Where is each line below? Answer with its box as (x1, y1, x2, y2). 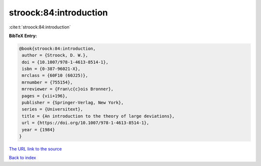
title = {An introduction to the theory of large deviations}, (22, 113, 175, 119)
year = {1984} (22, 127, 55, 132)
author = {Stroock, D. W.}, (22, 53, 88, 58)
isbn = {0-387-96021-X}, (22, 66, 81, 72)
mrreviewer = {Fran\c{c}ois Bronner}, (22, 86, 114, 92)
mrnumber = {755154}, (22, 80, 73, 85)
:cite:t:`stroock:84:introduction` (9, 24, 71, 30)
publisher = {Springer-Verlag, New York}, (22, 100, 124, 106)
